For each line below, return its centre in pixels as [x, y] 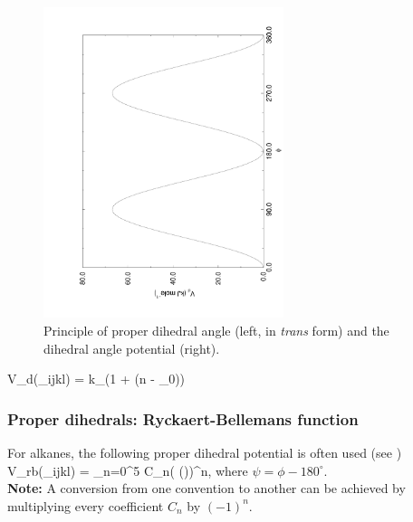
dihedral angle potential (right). [132, 348]
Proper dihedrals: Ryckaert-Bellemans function [183, 418]
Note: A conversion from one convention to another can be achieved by [206, 488]
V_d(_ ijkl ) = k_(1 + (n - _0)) [96, 379]
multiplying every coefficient [86, 505]
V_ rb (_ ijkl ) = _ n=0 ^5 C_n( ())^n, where [128, 470]
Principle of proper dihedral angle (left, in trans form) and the [216, 330]
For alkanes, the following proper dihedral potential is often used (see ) [205, 452]
